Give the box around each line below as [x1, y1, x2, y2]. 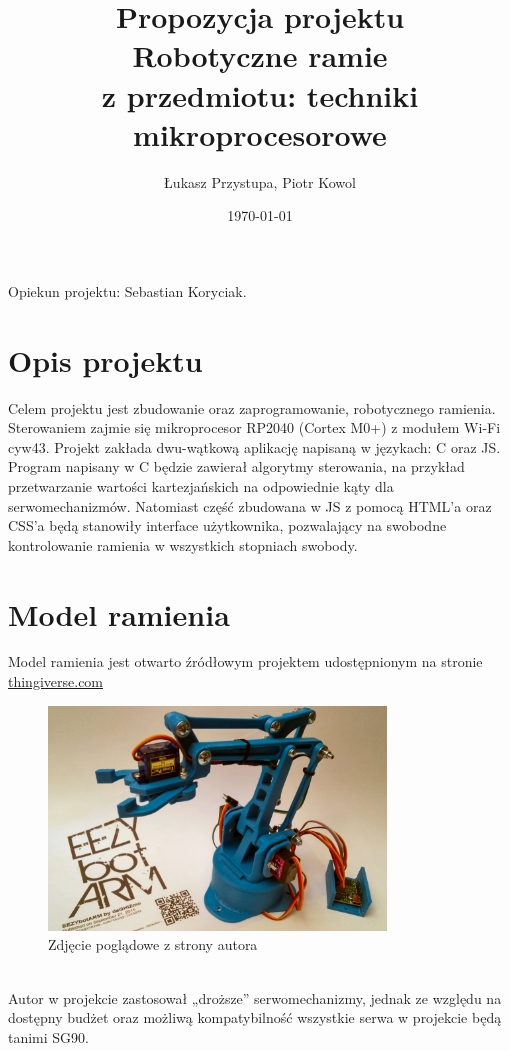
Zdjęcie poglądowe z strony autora [48, 934, 258, 955]
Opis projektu [8, 339, 203, 380]
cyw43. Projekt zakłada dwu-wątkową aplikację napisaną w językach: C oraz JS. [8, 436, 501, 457]
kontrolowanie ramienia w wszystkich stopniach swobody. [8, 534, 358, 555]
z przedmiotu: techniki [101, 74, 419, 115]
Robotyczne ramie [132, 35, 388, 76]
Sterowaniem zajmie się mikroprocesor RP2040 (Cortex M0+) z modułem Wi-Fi [8, 417, 501, 438]
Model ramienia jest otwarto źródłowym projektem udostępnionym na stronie [8, 651, 483, 672]
